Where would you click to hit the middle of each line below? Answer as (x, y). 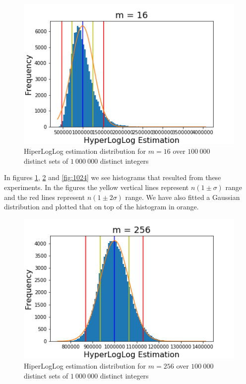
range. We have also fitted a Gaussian (183, 197)
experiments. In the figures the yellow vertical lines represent (96, 187)
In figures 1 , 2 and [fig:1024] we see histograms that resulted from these (113, 177)
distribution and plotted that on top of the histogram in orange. (101, 207)
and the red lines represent (45, 197)
